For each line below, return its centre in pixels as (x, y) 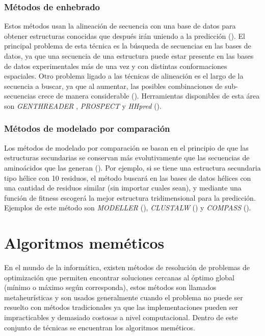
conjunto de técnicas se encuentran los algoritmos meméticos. (100, 327)
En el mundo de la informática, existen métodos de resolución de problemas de (127, 267)
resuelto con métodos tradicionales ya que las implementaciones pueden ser (121, 307)
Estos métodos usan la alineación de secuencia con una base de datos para (120, 26)
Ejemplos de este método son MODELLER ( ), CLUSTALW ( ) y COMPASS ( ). (128, 208)
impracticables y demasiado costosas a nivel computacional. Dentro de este (121, 317)
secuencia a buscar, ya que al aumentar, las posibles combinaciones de (113, 86)
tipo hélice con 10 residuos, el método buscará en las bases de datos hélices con (128, 177)
